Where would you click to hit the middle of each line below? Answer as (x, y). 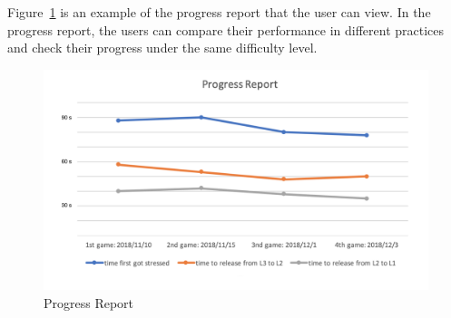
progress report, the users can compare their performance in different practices (226, 29)
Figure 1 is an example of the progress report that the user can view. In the (219, 12)
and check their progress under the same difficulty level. (162, 48)
